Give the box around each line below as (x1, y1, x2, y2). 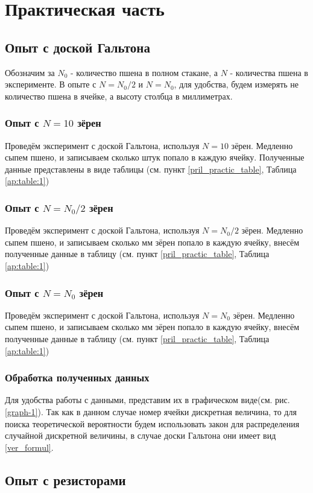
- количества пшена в (230, 66, 308, 78)
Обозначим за (5, 66, 55, 78)
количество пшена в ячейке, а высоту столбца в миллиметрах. (5, 89, 233, 102)
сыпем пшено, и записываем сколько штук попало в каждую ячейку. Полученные (5, 151, 305, 164)
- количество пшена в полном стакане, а (70, 66, 218, 78)
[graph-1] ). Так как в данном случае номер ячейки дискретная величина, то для (5, 406, 297, 418)
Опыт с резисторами (5, 470, 126, 489)
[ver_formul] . (5, 441, 54, 453)
